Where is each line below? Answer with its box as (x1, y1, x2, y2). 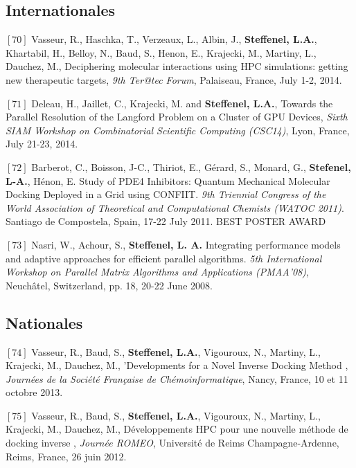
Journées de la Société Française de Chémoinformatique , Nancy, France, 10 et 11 (6, 371, 348, 386)
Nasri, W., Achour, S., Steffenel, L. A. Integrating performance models (31, 237, 341, 251)
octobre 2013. (6, 385, 63, 399)
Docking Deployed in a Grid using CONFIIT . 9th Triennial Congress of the (6, 187, 326, 201)
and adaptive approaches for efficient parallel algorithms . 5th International (6, 251, 322, 265)
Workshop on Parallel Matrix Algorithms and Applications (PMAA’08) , (6, 264, 309, 279)
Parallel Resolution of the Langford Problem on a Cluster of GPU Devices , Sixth (6, 109, 348, 124)
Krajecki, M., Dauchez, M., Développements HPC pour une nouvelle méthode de (6, 422, 348, 436)
